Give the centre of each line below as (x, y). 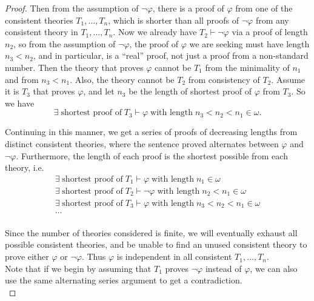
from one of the (264, 8)
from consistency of (224, 79)
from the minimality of (247, 67)
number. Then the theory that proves (74, 67)
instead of (223, 268)
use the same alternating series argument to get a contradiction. (124, 280)
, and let (99, 91)
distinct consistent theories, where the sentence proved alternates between (142, 143)
